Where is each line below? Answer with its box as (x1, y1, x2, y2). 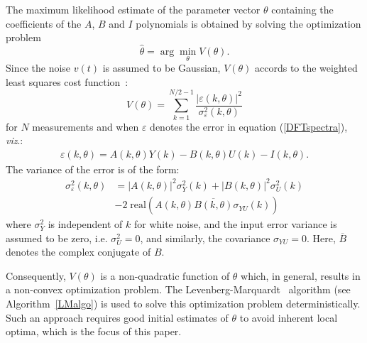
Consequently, (6, 268, 66, 283)
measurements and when (32, 119, 139, 134)
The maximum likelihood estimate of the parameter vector (6, 2, 261, 16)
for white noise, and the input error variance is (133, 217, 337, 232)
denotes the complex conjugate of (6, 244, 151, 259)
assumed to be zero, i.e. (6, 230, 108, 245)
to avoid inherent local (239, 310, 338, 325)
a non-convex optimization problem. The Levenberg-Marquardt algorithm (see (6, 282, 351, 297)
